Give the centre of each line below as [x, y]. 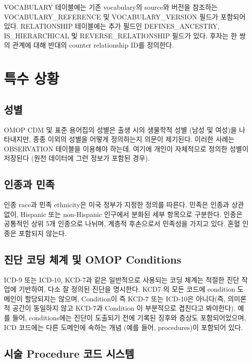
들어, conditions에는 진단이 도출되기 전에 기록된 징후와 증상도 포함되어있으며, [129, 318]
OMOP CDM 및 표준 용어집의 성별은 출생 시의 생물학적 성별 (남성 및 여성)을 [120, 129]
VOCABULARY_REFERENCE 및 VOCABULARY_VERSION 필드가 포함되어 [125, 16]
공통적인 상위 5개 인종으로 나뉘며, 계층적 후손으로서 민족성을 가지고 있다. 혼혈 [122, 223]
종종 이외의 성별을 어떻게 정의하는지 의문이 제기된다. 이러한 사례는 [134, 139]
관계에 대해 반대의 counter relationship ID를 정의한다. [93, 45]
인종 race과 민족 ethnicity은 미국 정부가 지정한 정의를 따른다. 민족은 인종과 [117, 205]
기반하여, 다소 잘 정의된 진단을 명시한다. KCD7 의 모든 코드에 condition [127, 289]
